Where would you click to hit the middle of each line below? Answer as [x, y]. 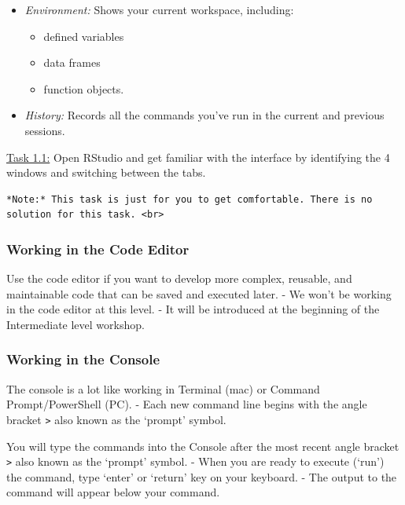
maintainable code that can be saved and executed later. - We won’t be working [199, 293]
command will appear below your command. [113, 492]
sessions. [45, 130]
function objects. [84, 88]
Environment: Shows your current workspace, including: [159, 9]
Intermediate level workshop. [75, 324]
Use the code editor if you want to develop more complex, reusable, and [179, 278]
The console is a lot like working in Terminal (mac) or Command [163, 388]
